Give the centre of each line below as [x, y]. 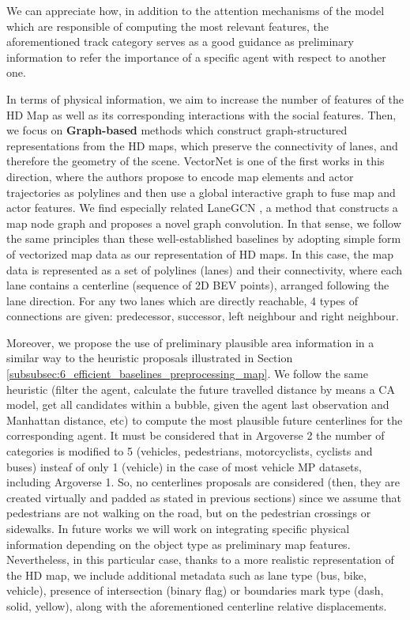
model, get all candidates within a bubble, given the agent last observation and [198, 405]
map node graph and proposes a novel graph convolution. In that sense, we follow [204, 223]
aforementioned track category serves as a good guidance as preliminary [180, 42]
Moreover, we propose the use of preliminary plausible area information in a [190, 342]
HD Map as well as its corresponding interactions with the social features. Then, [201, 114]
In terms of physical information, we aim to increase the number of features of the [205, 98]
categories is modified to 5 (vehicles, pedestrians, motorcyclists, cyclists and [190, 451]
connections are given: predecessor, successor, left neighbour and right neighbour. [203, 316]
